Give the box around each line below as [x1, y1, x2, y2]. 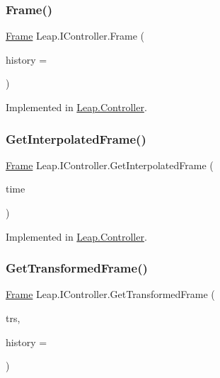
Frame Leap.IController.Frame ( [6, 28, 144, 43]
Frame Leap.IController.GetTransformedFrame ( [6, 287, 215, 302]
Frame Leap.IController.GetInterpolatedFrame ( [6, 157, 214, 172]
